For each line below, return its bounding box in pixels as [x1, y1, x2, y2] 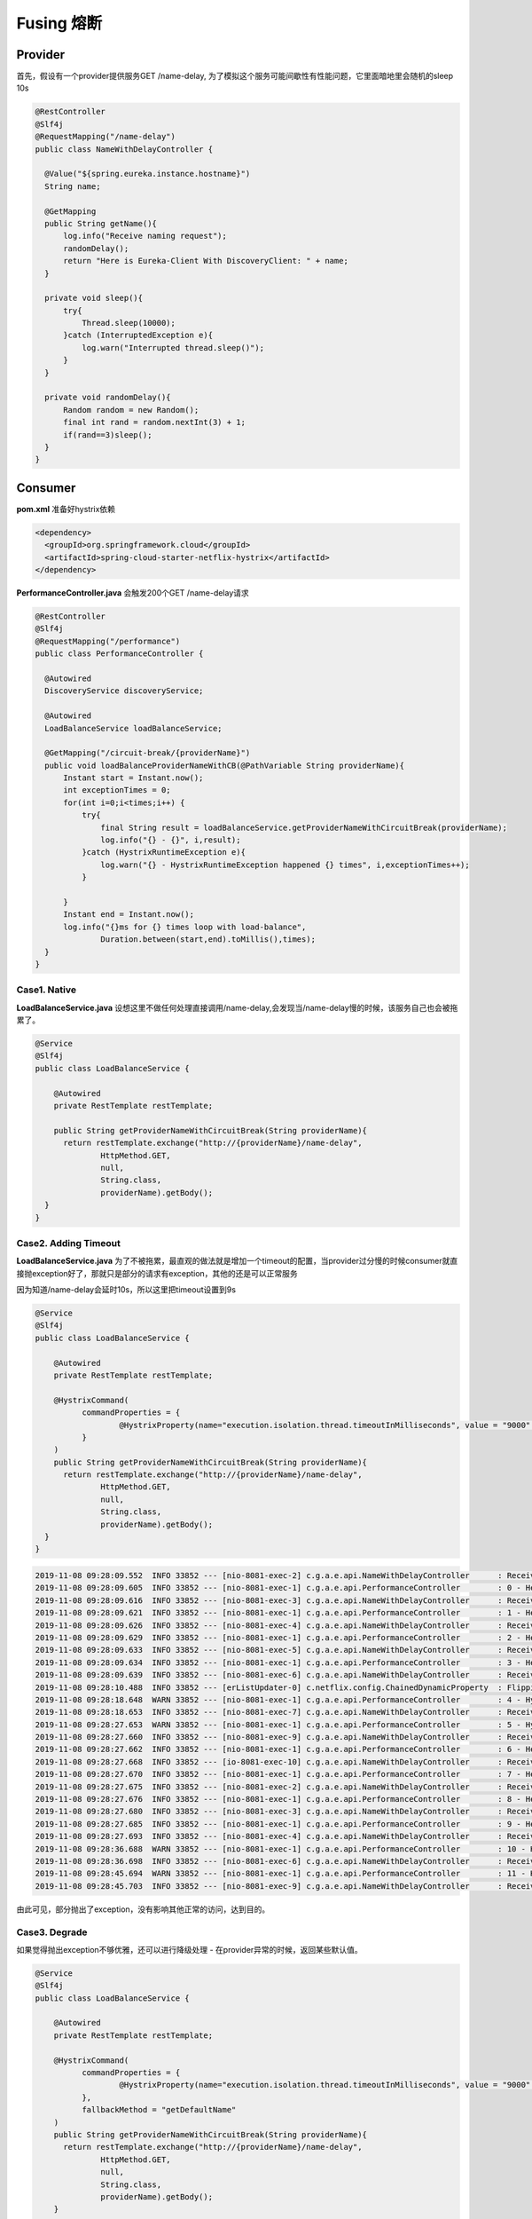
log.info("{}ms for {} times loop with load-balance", [63, 921, 307, 932]
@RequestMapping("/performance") [35, 636, 181, 646]
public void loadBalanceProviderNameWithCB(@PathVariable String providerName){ [44, 760, 405, 770]
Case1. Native [16, 983, 77, 996]
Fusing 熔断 [16, 13, 102, 33]
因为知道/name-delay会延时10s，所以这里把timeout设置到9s [16, 1284, 237, 1295]
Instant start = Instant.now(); [63, 773, 204, 783]
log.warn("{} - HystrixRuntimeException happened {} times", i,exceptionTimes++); [100, 859, 470, 870]
